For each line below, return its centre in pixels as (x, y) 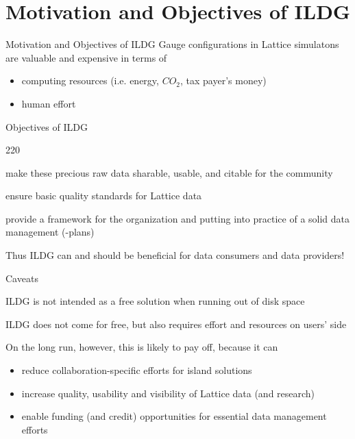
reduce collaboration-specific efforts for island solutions (137, 370)
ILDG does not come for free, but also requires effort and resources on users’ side (176, 324)
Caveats (22, 278)
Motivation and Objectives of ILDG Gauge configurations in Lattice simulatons (172, 44)
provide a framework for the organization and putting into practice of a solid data (178, 218)
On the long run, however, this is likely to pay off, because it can (142, 347)
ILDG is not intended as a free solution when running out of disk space (155, 301)
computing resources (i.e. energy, (90, 80)
